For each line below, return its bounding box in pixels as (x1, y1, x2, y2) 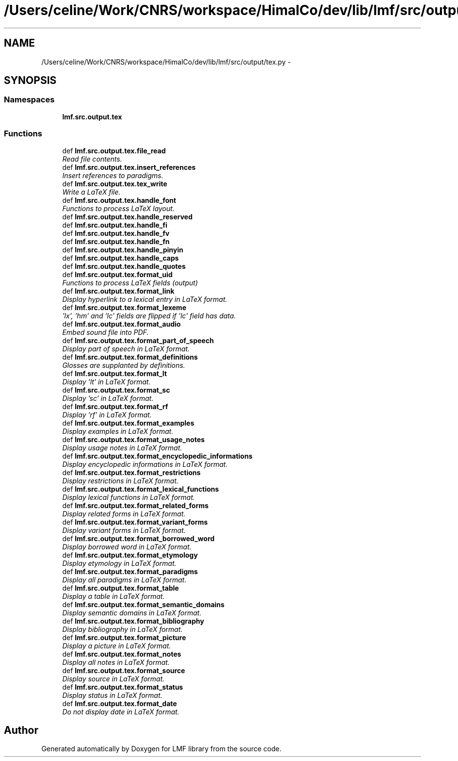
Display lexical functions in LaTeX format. (62, 493, 195, 501)
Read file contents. (62, 154, 122, 163)
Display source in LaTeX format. (62, 674, 165, 683)
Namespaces (4, 95, 55, 105)
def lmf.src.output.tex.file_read (62, 146, 166, 155)
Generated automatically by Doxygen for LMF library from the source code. (41, 744, 281, 753)
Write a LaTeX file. (62, 187, 121, 196)
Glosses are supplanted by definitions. (62, 361, 185, 369)
